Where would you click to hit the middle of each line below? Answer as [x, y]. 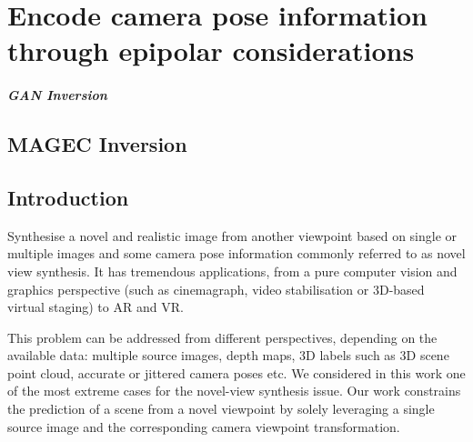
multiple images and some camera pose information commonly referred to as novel [236, 253]
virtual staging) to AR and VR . [96, 307]
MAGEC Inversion [97, 144]
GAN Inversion [57, 95]
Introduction [68, 197]
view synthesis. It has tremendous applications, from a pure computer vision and [232, 271]
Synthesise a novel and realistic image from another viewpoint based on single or [232, 235]
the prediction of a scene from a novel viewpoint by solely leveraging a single [221, 409]
